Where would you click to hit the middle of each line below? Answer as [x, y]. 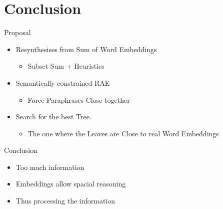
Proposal [17, 32]
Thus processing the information [65, 201]
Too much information [50, 167]
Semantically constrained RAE [63, 82]
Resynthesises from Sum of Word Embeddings [86, 49]
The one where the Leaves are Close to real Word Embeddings [123, 133]
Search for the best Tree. [53, 117]
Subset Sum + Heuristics [66, 66]
